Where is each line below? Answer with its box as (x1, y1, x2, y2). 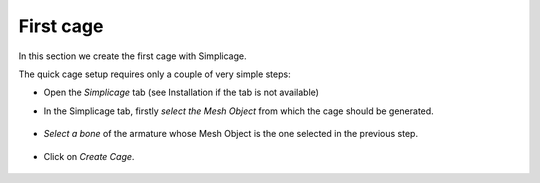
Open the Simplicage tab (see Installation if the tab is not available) (43, 86, 320, 99)
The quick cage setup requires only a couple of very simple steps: (18, 68, 291, 80)
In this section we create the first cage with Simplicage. (18, 50, 247, 62)
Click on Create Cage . (43, 150, 135, 162)
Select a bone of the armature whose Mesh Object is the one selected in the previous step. (43, 128, 419, 140)
